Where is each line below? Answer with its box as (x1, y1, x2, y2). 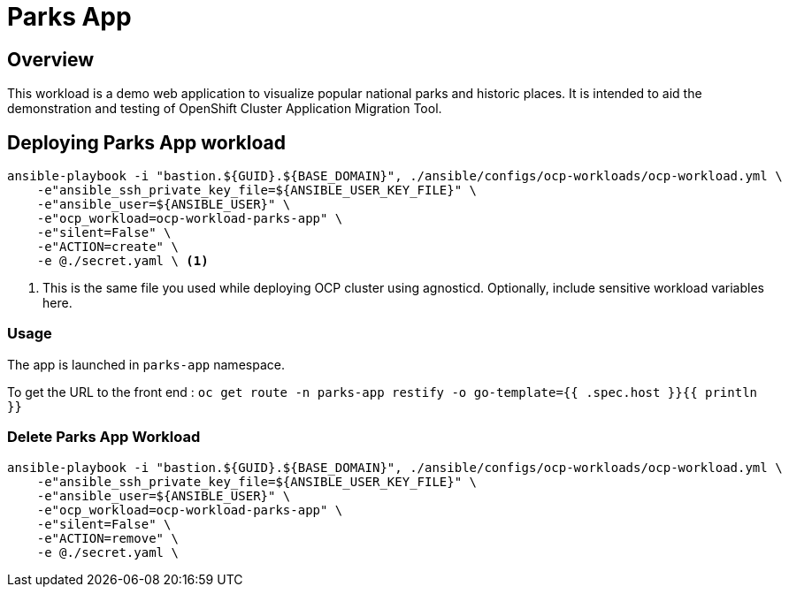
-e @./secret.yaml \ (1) (36, 254, 209, 269)
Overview (7, 48, 95, 71)
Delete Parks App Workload (7, 428, 201, 446)
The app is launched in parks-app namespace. (7, 356, 285, 372)
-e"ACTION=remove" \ (36, 530, 179, 545)
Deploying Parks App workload (7, 131, 286, 154)
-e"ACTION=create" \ (36, 240, 179, 255)
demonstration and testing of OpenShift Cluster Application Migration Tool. (7, 101, 442, 117)
